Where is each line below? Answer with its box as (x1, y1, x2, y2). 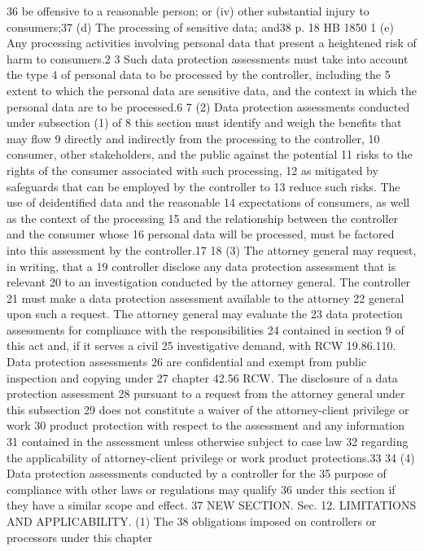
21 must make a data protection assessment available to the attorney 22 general (7, 289, 404, 306)
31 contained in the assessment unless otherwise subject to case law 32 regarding (7, 433, 409, 450)
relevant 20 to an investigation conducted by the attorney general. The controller (7, 273, 411, 291)
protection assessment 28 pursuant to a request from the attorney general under (7, 385, 405, 402)
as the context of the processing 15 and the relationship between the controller (7, 209, 399, 226)
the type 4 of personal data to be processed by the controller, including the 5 (7, 66, 391, 83)
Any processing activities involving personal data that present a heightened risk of (7, 34, 417, 51)
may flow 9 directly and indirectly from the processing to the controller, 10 (7, 129, 380, 146)
